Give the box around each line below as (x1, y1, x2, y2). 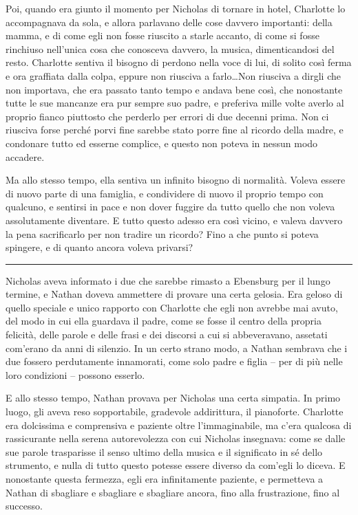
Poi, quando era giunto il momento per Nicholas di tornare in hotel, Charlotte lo (6, 1, 346, 15)
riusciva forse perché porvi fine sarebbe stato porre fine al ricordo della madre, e (6, 122, 344, 137)
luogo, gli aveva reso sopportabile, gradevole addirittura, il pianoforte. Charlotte (6, 404, 344, 419)
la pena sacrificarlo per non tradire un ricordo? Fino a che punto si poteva (6, 226, 319, 241)
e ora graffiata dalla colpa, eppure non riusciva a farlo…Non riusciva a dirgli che (6, 68, 341, 83)
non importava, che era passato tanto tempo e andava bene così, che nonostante (6, 82, 343, 96)
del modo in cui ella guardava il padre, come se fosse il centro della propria (6, 314, 322, 328)
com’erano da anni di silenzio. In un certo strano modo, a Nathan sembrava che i (6, 340, 348, 355)
